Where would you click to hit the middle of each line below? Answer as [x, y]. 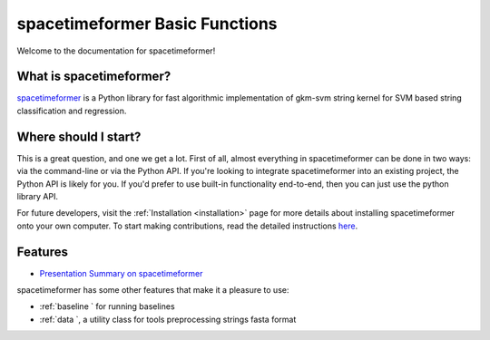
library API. [38, 196]
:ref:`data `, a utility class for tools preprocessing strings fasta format [168, 319]
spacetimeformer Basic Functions [147, 24]
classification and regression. [72, 111]
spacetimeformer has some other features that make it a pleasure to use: [153, 290]
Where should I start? [79, 136]
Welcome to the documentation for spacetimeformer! [116, 51]
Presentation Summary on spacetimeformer [121, 273]
